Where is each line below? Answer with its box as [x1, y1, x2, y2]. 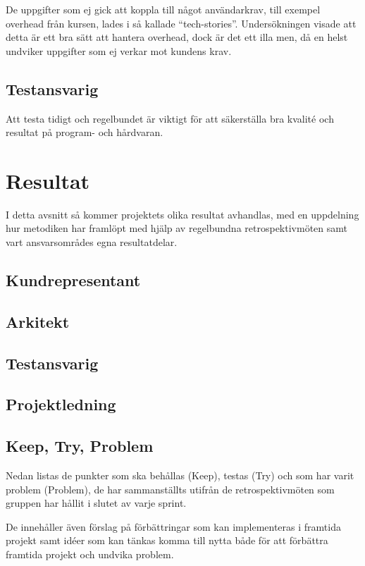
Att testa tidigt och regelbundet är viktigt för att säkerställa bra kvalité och [6, 111, 334, 125]
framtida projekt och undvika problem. [6, 546, 174, 561]
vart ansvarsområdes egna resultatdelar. [6, 235, 178, 250]
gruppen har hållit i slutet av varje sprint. [6, 496, 187, 510]
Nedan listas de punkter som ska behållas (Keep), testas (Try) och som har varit [6, 468, 354, 482]
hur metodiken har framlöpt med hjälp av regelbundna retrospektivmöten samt [6, 221, 347, 235]
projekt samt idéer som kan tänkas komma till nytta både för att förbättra [6, 533, 328, 548]
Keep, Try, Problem [6, 435, 154, 457]
